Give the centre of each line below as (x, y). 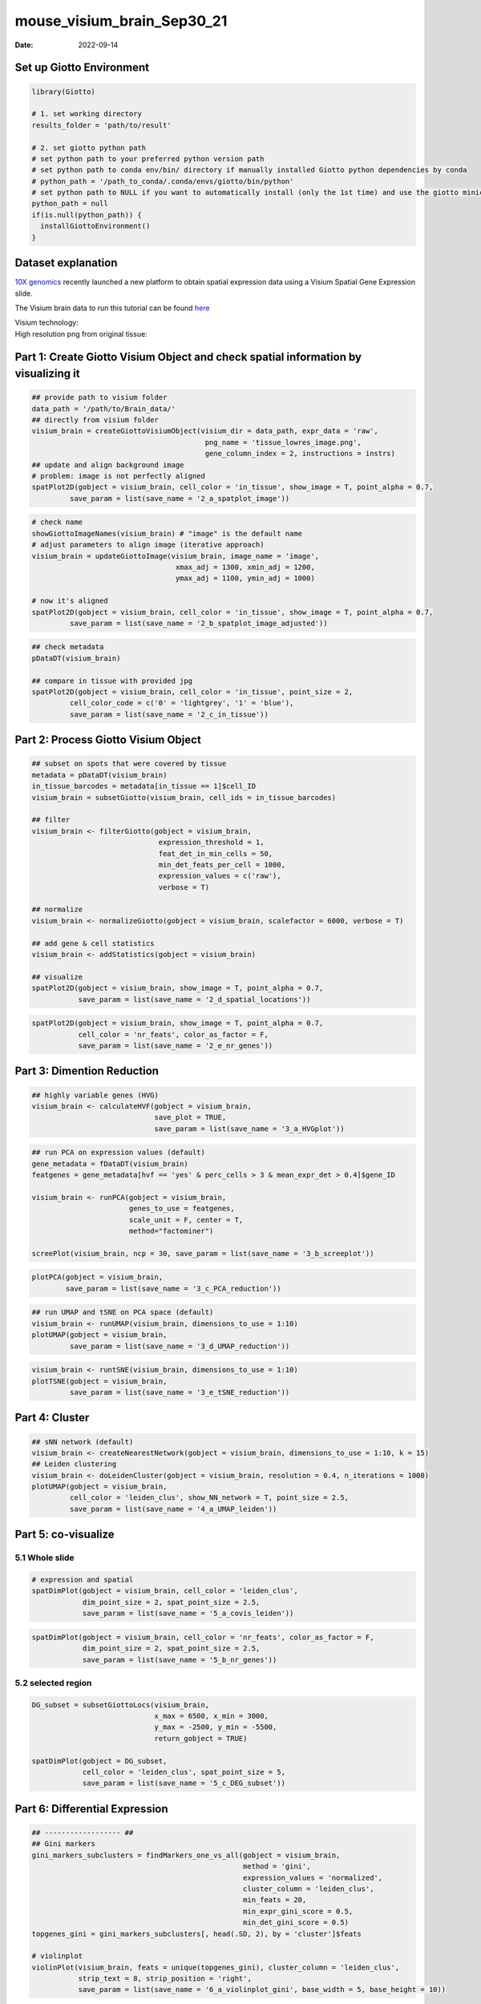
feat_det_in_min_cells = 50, (216, 853)
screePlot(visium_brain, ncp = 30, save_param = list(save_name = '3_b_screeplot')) (203, 1253)
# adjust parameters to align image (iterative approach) (148, 545)
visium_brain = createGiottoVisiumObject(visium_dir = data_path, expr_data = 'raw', (205, 431)
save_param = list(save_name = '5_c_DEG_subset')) (184, 1783)
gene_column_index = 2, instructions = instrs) (300, 454)
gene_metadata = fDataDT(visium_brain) (110, 1164)
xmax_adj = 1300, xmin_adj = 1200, (245, 567)
